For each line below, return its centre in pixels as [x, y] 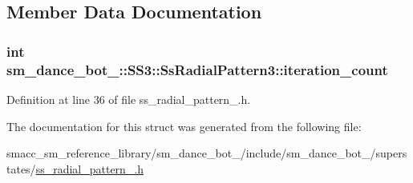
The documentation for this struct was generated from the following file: [184, 126]
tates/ [21, 168]
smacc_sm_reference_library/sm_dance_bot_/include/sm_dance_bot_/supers [207, 153]
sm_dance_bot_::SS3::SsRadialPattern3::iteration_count [197, 69]
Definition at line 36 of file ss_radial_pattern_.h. [129, 99]
